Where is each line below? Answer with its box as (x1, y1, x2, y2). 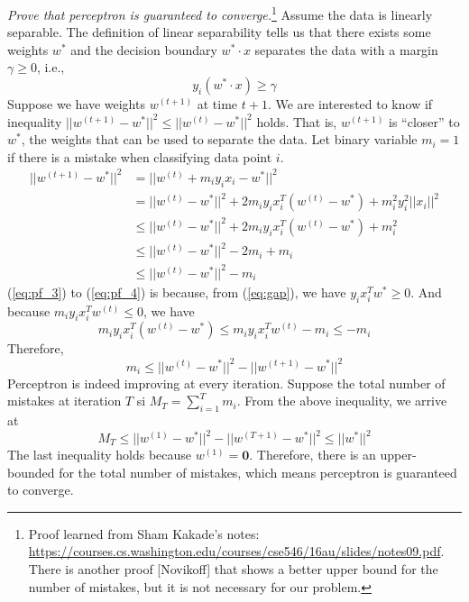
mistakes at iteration (7, 391, 122, 410)
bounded (7, 462, 55, 481)
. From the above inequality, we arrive (236, 391, 447, 410)
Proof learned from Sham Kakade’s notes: (28, 524, 260, 543)
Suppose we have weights (7, 95, 145, 114)
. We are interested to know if (267, 95, 433, 114)
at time (197, 95, 238, 114)
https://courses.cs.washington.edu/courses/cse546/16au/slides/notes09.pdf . (28, 542, 445, 561)
